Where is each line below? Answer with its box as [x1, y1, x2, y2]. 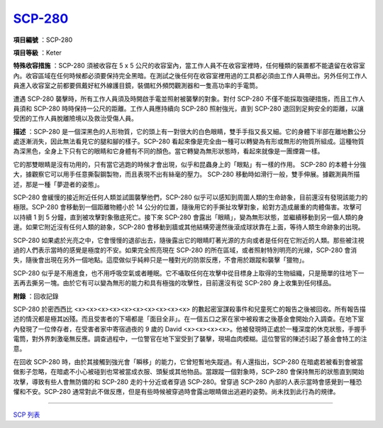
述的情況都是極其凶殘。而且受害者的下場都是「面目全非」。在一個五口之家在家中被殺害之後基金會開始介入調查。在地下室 [13, 314, 365, 323]
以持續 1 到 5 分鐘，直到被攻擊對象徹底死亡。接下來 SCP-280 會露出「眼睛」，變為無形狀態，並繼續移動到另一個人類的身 [13, 213, 365, 221]
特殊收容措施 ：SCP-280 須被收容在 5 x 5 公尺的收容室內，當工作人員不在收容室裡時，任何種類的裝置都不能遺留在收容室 [13, 61, 365, 70]
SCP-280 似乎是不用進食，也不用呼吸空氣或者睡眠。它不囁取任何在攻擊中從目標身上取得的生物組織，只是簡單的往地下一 [13, 268, 365, 277]
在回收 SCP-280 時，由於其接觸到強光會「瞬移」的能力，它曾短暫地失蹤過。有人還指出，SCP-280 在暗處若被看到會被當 [13, 357, 363, 366]
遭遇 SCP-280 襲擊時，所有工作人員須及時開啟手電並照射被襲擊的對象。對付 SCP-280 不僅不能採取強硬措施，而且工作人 [13, 94, 365, 103]
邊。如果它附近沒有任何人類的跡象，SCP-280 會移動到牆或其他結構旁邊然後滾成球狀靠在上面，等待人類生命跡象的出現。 [13, 223, 365, 231]
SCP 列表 [13, 410, 40, 419]
